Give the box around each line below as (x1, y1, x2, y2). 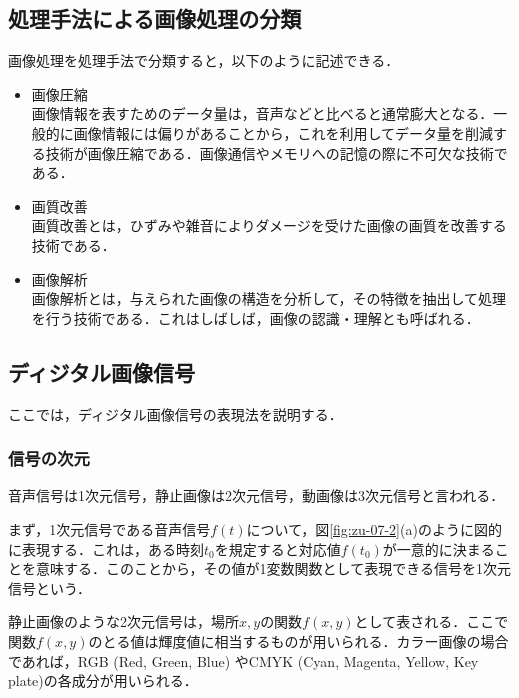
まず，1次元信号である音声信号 (8, 518, 211, 539)
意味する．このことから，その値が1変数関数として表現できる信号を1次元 (35, 558, 511, 579)
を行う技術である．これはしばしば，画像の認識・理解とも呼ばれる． (31, 307, 480, 328)
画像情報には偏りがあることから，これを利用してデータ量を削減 (73, 122, 493, 143)
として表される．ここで (354, 611, 509, 632)
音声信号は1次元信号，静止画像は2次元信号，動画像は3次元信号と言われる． (8, 485, 505, 506)
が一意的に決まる (382, 538, 495, 559)
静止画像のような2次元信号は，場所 (8, 611, 239, 632)
